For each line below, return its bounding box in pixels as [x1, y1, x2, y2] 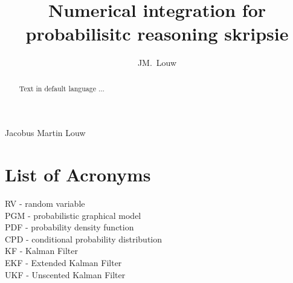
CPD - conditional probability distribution [5, 232, 163, 245]
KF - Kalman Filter [5, 244, 78, 257]
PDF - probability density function [5, 221, 134, 233]
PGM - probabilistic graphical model [5, 209, 141, 221]
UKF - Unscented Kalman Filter [5, 268, 126, 281]
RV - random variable [5, 197, 85, 210]
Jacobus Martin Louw [5, 126, 86, 139]
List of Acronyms [5, 162, 151, 187]
